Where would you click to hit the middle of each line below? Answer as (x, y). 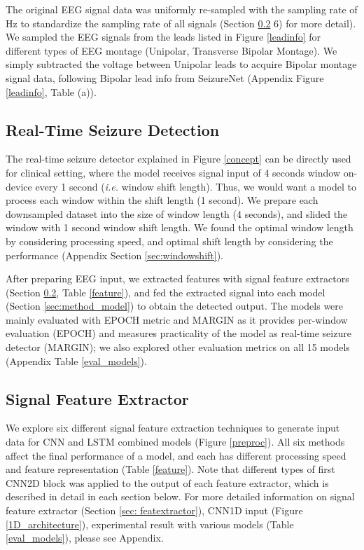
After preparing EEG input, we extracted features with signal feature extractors (177, 279)
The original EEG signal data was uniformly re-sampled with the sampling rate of (182, 9)
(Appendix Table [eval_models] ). (76, 360)
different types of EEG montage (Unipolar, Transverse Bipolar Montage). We (171, 50)
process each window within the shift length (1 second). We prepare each (162, 200)
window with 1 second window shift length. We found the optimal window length (180, 227)
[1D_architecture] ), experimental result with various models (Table (150, 524)
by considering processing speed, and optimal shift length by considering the (169, 241)
